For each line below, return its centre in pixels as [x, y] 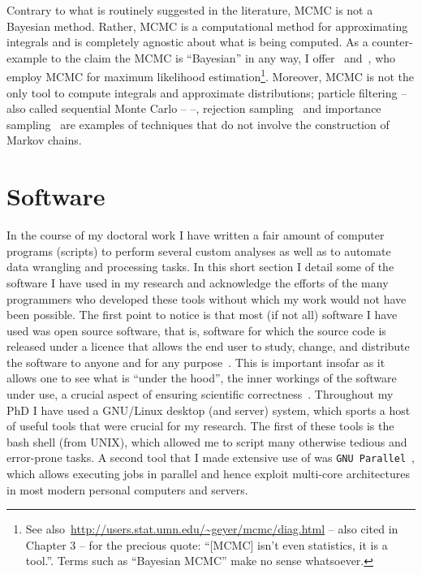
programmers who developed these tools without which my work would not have [207, 298]
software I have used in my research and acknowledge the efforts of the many [198, 282]
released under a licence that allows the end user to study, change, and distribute [208, 346]
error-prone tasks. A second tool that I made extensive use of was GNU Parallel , [211, 457]
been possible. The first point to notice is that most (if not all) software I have [202, 315]
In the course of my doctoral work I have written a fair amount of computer [196, 235]
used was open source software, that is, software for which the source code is [196, 330]
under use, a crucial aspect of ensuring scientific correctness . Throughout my [200, 394]
